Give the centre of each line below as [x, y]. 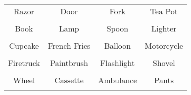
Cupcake [24, 46]
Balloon [118, 46]
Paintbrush [69, 63]
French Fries [69, 46]
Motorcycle [164, 46]
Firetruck [24, 63]
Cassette [69, 80]
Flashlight [118, 63]
